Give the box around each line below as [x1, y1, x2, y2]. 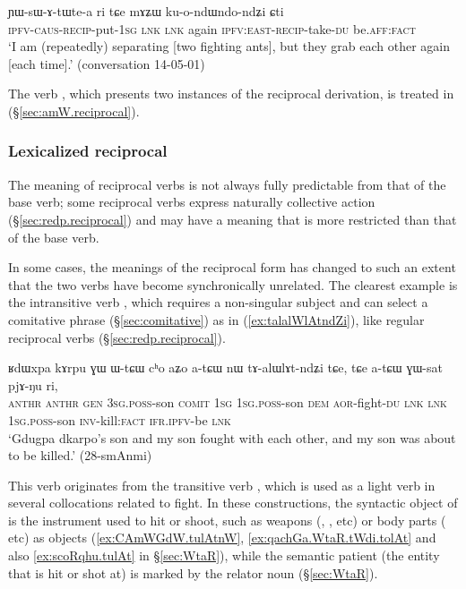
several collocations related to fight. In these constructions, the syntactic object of [8, 493, 458, 512]
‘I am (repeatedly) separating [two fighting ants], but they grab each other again [8, 37, 451, 55]
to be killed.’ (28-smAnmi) [8, 446, 152, 465]
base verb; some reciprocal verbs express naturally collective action [8, 192, 375, 211]
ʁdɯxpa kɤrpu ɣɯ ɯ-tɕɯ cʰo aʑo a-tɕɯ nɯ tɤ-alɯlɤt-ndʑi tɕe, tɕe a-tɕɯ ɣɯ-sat [8, 358, 443, 377]
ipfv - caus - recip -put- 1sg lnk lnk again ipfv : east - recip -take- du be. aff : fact [8, 19, 416, 38]
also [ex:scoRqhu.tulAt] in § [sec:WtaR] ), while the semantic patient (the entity [8, 546, 440, 565]
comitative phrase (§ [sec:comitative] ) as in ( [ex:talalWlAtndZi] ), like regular [8, 310, 425, 329]
